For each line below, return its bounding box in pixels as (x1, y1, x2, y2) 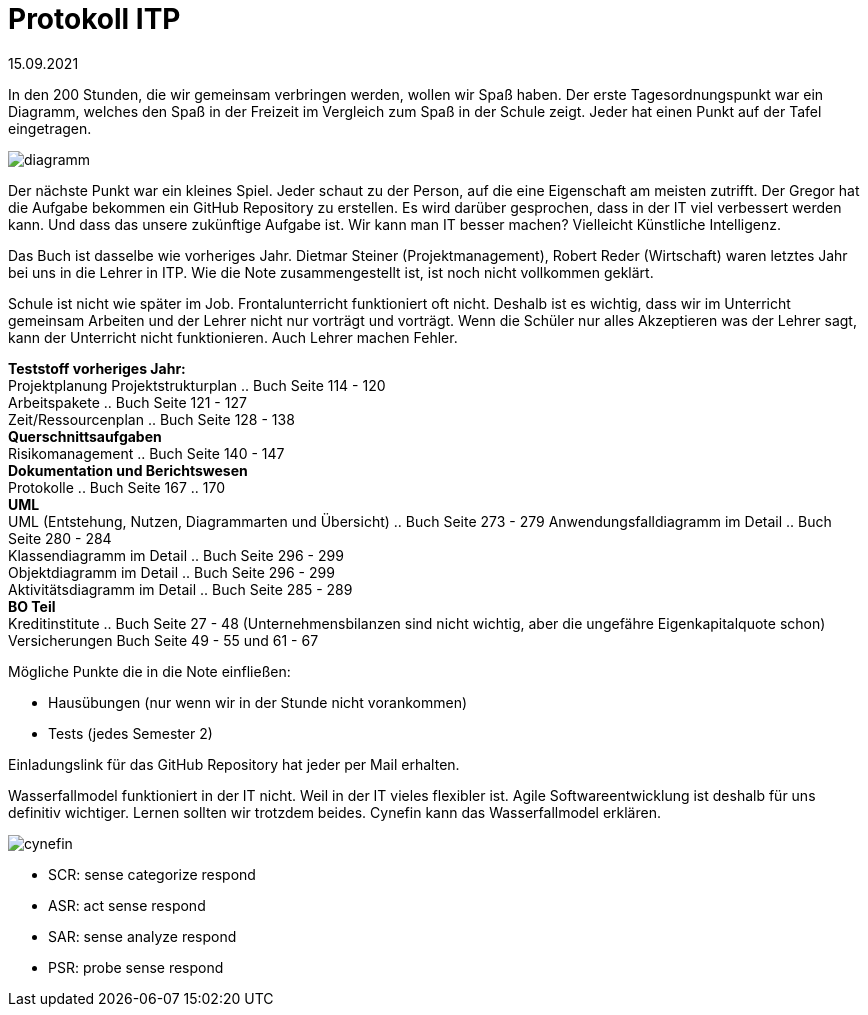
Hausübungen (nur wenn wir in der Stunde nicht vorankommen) (48, 693, 468, 711)
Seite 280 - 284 (8, 529, 112, 547)
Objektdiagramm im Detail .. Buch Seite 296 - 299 (8, 563, 335, 581)
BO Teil (8, 597, 56, 615)
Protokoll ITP (8, 2, 181, 36)
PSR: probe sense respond (48, 958, 224, 976)
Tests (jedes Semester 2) (48, 724, 213, 742)
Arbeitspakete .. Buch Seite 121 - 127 (8, 393, 247, 411)
